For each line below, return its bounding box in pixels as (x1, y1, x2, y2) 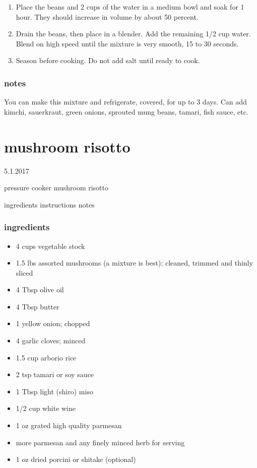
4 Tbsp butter (16, 301, 59, 311)
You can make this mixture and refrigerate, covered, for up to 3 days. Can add (4, 96, 247, 107)
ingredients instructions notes (4, 199, 95, 210)
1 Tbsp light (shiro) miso (16, 386, 93, 396)
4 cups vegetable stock (16, 240, 85, 251)
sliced (16, 267, 33, 278)
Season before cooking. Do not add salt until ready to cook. (16, 55, 200, 66)
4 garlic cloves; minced (16, 335, 86, 346)
